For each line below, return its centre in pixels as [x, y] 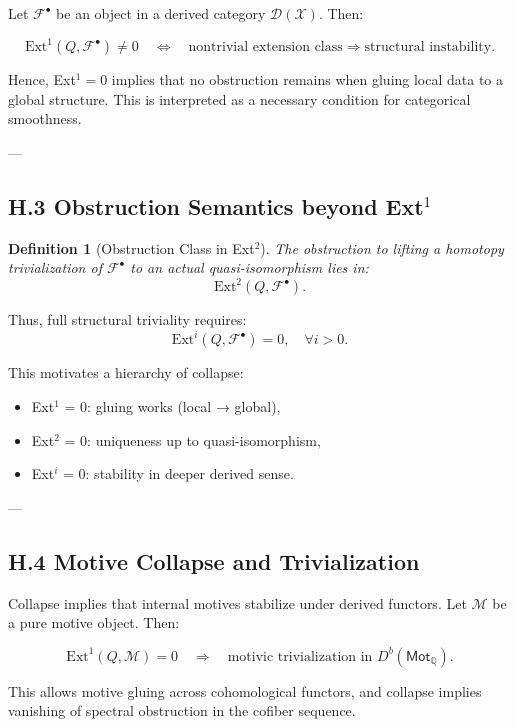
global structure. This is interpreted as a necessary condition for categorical [239, 98]
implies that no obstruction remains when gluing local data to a [307, 79]
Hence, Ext [42, 79]
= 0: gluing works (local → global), [172, 406]
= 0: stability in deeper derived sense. [178, 473]
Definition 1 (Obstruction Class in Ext [131, 247]
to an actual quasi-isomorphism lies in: [249, 267]
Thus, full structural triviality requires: [127, 319]
